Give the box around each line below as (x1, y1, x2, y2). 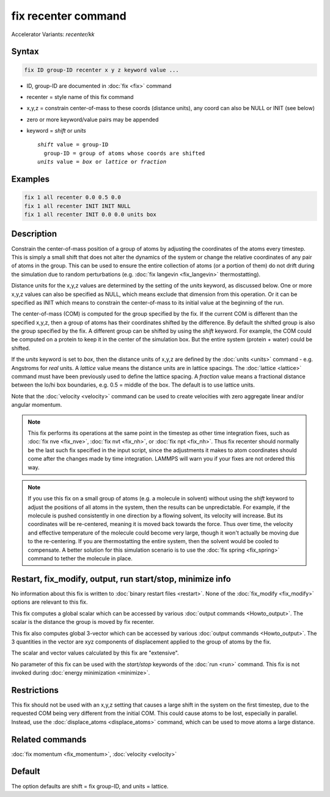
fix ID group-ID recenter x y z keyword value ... (24, 66, 180, 73)
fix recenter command (11, 9, 127, 23)
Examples (11, 174, 50, 185)
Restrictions (11, 685, 59, 695)
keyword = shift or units (26, 127, 87, 135)
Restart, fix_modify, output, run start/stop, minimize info (11, 574, 232, 584)
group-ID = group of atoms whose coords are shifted (43, 150, 205, 157)
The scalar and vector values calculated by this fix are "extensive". (11, 649, 180, 657)
